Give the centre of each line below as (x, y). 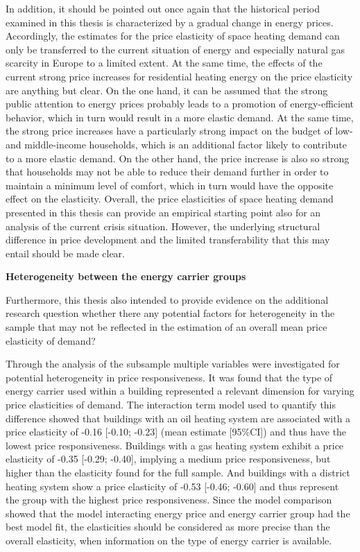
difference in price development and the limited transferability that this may (168, 240)
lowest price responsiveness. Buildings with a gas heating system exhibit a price (175, 445)
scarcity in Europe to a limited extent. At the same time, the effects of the (164, 63)
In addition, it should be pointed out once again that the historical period (163, 8)
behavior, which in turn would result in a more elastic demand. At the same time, (180, 117)
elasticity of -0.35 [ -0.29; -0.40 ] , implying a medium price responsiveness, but (168, 459)
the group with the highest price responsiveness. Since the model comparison (169, 500)
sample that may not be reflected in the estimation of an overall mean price (166, 327)
